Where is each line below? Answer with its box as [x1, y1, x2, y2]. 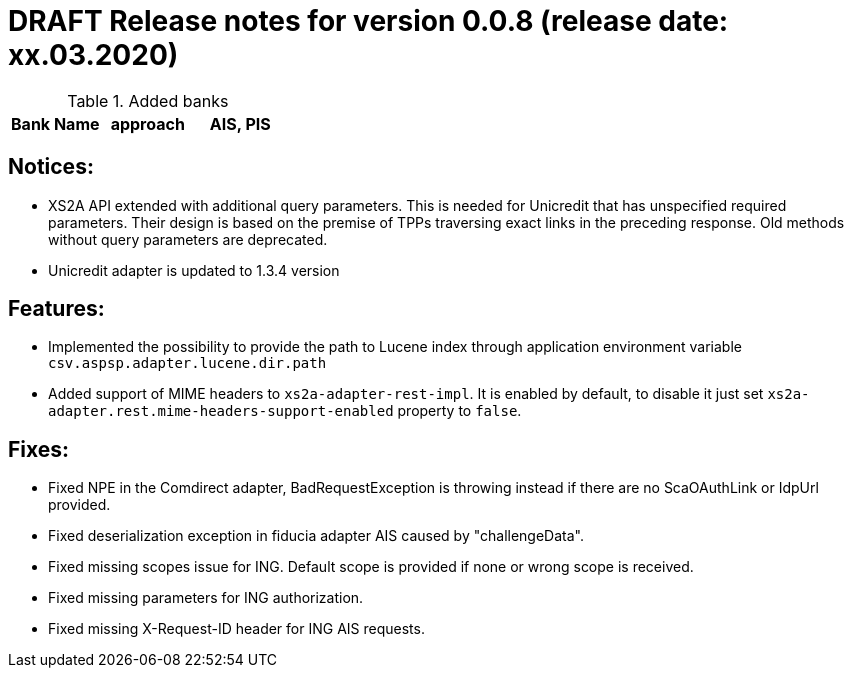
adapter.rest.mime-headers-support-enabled [48, 403, 394, 420]
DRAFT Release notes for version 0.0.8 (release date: [8, 4, 729, 38]
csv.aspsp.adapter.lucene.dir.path [48, 355, 327, 372]
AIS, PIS [209, 113, 271, 134]
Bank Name [11, 113, 100, 134]
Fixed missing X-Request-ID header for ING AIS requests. [48, 620, 425, 638]
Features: [8, 296, 105, 322]
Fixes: [8, 436, 70, 462]
